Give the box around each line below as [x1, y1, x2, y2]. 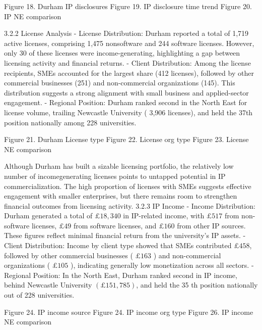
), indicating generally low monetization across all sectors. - [70, 260, 254, 270]
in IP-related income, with [123, 210, 205, 221]
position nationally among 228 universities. [4, 117, 137, 127]
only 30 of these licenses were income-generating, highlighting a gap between [4, 48, 240, 58]
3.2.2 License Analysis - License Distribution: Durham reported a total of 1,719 [4, 28, 249, 38]
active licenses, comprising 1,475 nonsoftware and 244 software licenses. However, [4, 37, 254, 48]
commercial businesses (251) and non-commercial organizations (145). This [4, 77, 235, 88]
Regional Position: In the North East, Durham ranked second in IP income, [4, 269, 237, 280]
